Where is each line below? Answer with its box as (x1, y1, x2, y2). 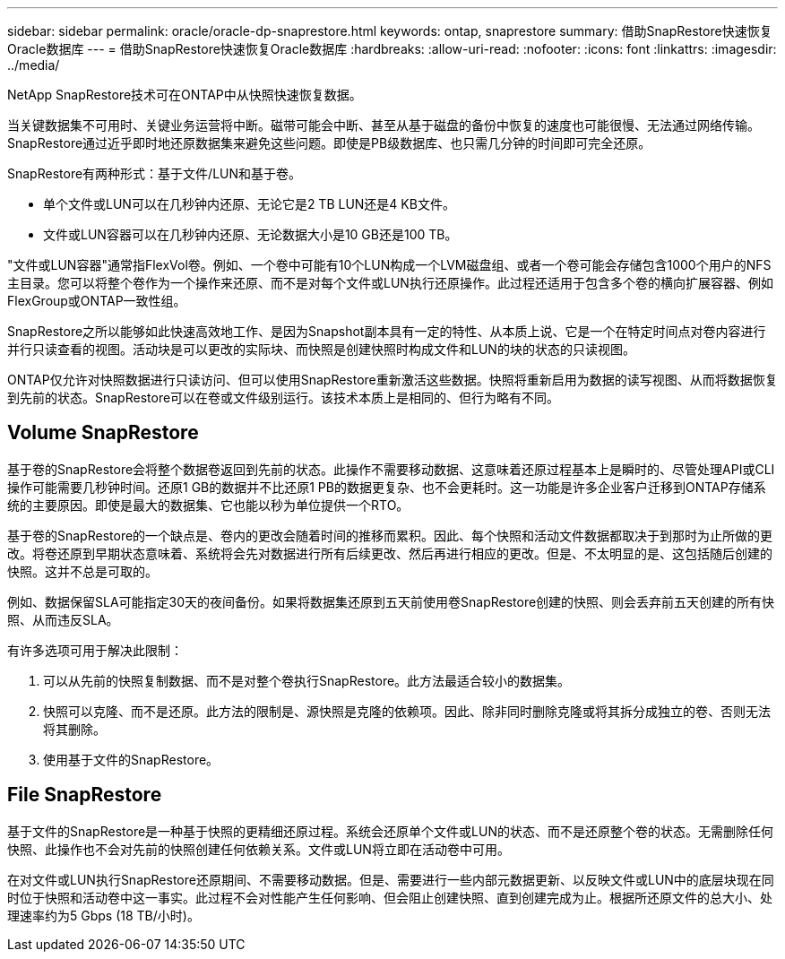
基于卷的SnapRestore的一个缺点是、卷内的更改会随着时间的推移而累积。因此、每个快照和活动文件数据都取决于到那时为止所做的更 (7, 527, 773, 543)
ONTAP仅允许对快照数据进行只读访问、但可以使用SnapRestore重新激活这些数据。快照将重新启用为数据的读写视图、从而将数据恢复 (7, 372, 778, 387)
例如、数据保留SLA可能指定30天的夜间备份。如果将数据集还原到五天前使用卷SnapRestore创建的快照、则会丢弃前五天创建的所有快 (7, 593, 775, 609)
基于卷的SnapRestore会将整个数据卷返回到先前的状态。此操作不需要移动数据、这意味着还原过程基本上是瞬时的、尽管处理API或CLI (7, 461, 775, 477)
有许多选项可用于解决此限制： (7, 642, 183, 658)
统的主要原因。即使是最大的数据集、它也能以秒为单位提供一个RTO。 (7, 497, 410, 513)
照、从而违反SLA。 (7, 611, 119, 627)
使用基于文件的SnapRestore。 (43, 751, 220, 767)
